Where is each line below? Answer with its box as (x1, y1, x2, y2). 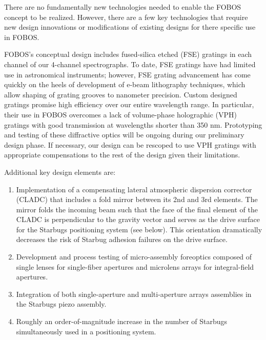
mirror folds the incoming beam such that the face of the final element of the (16, 204, 258, 214)
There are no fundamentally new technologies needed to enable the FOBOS (4, 2, 241, 12)
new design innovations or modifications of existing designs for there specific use (4, 22, 256, 32)
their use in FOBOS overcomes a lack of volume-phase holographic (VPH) (4, 109, 237, 119)
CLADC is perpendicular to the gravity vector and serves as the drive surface (16, 214, 260, 225)
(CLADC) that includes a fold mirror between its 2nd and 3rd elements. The (16, 194, 258, 205)
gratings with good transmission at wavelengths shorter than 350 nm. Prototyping (4, 119, 262, 130)
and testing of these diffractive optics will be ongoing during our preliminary (4, 129, 244, 140)
